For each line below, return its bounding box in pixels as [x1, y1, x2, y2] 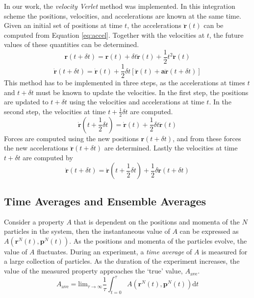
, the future [209, 29, 244, 40]
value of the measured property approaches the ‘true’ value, [4, 266, 183, 276]
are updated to [4, 97, 49, 107]
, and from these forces [172, 133, 241, 143]
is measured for [201, 246, 248, 256]
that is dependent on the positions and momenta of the [74, 216, 240, 226]
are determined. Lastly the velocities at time [104, 143, 238, 153]
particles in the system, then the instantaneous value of [4, 226, 170, 236]
